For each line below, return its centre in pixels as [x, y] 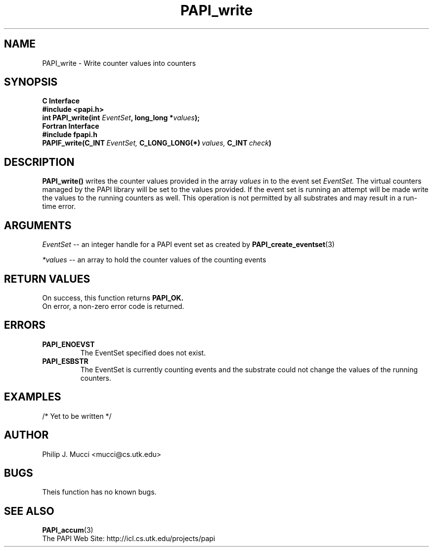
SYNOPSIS [31, 82]
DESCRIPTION [39, 162]
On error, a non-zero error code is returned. [113, 306]
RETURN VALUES [47, 279]
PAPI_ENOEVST [68, 344]
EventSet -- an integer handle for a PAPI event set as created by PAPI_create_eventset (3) [188, 245]
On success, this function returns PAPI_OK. [113, 298]
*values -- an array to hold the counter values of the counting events [154, 260]
